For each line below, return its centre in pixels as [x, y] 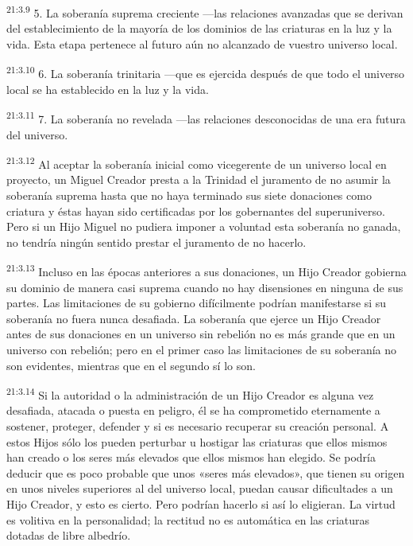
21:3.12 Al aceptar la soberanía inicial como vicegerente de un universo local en [197, 163]
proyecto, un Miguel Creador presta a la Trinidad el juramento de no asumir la [199, 179]
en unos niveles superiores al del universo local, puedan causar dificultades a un [200, 488]
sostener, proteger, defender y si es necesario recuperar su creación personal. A [198, 426]
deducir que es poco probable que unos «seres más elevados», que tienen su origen [206, 472]
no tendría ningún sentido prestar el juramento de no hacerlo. [156, 242]
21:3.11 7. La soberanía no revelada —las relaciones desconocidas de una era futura [206, 117]
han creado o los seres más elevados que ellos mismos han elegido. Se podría [191, 457]
